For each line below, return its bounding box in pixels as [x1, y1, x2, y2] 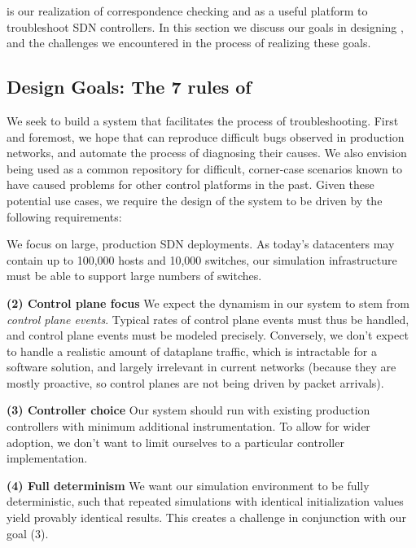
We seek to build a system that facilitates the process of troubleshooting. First [7, 112, 399, 129]
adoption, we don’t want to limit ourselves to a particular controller [7, 433, 344, 450]
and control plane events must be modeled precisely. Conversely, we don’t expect [7, 327, 409, 344]
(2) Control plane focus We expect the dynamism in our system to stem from [7, 294, 409, 311]
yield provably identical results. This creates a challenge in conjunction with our [7, 509, 406, 526]
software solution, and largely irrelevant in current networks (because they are [7, 358, 396, 375]
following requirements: [7, 208, 122, 225]
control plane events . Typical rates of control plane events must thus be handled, [7, 310, 409, 327]
